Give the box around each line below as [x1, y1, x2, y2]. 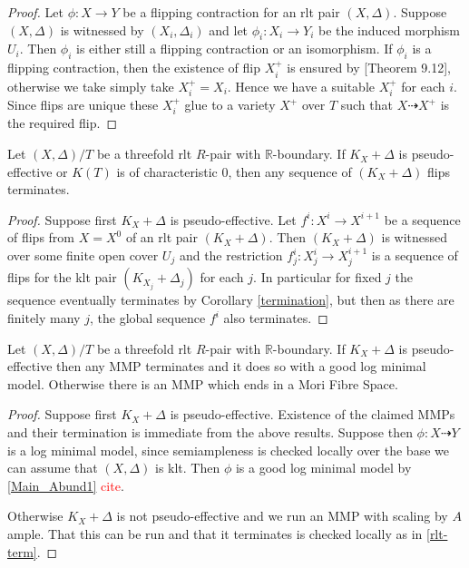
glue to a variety [184, 95, 276, 114]
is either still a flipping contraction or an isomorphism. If [76, 39, 393, 58]
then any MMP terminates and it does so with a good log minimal [56, 357, 426, 376]
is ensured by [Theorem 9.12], [287, 58, 451, 77]
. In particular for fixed [253, 268, 382, 287]
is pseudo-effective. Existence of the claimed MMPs [170, 405, 455, 424]
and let [209, 20, 249, 39]
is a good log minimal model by [235, 458, 412, 477]
